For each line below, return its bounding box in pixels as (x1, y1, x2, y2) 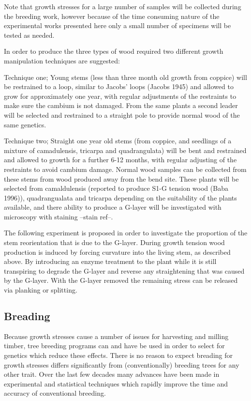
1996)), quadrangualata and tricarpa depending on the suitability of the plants (4, 192, 237, 202)
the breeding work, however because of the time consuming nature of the (4, 11, 220, 21)
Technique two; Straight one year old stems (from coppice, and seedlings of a (4, 136, 232, 146)
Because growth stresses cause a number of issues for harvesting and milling (4, 331, 229, 341)
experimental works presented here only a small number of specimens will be (4, 20, 231, 31)
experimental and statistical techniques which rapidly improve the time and (4, 378, 228, 388)
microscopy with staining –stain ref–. (4, 211, 113, 221)
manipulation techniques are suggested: (4, 55, 120, 65)
